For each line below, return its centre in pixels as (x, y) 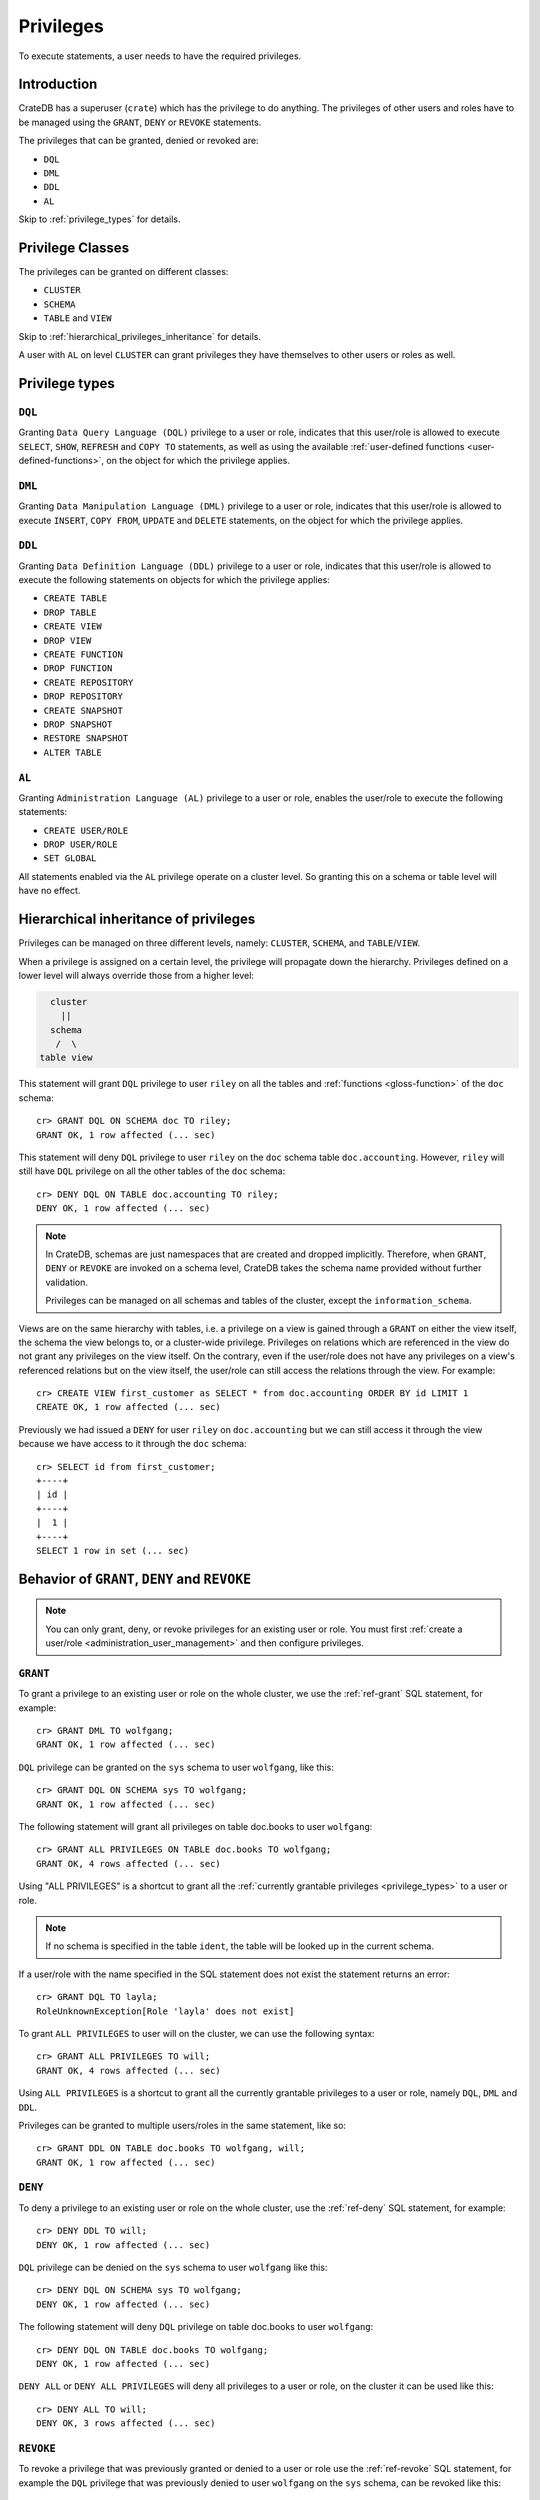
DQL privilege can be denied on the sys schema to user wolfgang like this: (173, 2267)
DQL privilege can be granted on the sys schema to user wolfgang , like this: (176, 1767)
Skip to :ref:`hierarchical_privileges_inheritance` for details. (140, 336)
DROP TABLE (70, 612)
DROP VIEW (67, 640)
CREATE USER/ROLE (86, 830)
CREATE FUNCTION (83, 654)
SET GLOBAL (70, 858)
